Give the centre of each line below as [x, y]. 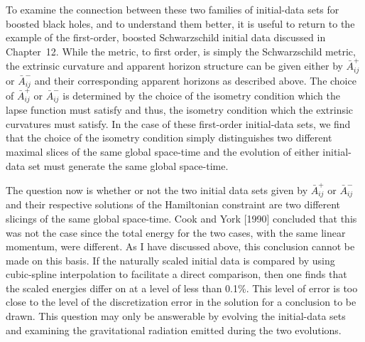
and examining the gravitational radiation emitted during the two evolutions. [174, 330]
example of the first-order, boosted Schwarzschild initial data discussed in [166, 37]
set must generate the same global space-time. [128, 165]
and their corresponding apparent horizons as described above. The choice [195, 80]
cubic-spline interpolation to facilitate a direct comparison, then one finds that [176, 274]
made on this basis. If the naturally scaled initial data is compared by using [170, 260]
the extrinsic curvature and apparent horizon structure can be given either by [174, 66]
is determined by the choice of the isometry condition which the [201, 95]
